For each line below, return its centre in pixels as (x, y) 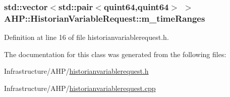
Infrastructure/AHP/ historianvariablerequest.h (76, 71)
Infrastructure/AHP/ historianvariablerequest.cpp (80, 88)
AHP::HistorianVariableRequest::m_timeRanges (105, 18)
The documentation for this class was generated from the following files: (115, 54)
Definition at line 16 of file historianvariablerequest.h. (87, 37)
